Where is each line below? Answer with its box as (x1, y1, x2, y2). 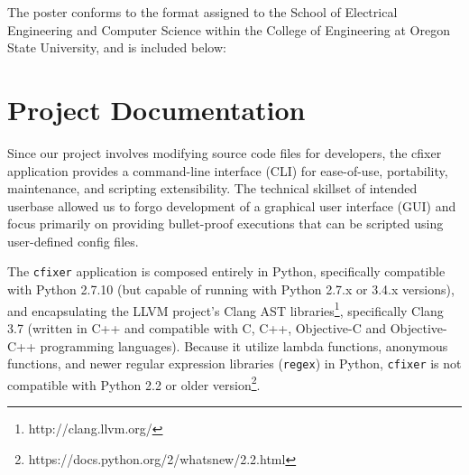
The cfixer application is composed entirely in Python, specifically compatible (7, 262, 446, 281)
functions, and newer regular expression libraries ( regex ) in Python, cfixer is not (7, 354, 462, 373)
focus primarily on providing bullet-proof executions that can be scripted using (7, 214, 444, 233)
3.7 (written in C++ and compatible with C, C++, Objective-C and (7, 318, 387, 337)
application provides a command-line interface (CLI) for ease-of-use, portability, (7, 161, 448, 180)
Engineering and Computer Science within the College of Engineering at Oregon (7, 20, 450, 39)
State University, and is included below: (7, 38, 226, 57)
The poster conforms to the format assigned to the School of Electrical (7, 3, 398, 21)
